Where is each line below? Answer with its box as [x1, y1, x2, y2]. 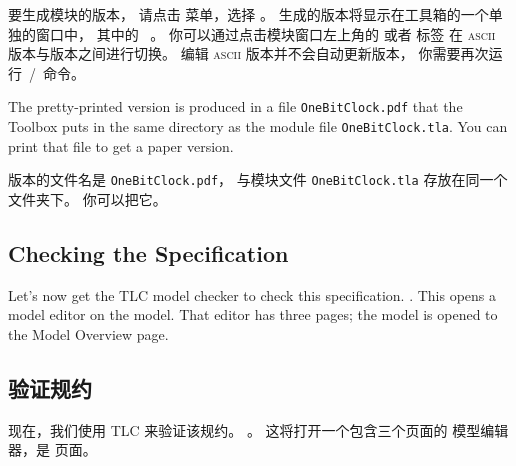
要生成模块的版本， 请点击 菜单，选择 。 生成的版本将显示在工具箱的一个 [8, 4, 489, 24]
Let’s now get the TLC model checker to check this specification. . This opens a [8, 284, 496, 305]
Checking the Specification [8, 237, 289, 268]
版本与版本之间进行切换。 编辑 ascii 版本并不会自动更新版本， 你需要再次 [8, 43, 489, 64]
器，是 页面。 [8, 439, 97, 460]
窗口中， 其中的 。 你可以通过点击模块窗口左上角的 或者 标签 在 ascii [35, 23, 496, 44]
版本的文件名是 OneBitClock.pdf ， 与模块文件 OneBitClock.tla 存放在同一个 [8, 169, 508, 190]
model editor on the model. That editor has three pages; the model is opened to [8, 304, 498, 325]
